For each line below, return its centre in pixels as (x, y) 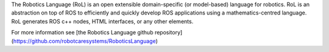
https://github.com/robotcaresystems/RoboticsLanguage (84, 41)
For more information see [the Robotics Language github (82, 33)
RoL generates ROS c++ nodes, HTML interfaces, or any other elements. (102, 21)
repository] (168, 33)
